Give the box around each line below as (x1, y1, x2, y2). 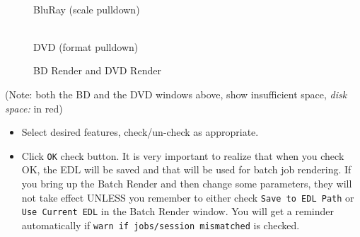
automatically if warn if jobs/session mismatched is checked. (21, 217, 300, 232)
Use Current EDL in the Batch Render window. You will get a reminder (21, 204, 334, 219)
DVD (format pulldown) (33, 39, 139, 54)
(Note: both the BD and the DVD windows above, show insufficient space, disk (5, 86, 347, 101)
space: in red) (5, 100, 63, 115)
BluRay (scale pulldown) (33, 1, 140, 16)
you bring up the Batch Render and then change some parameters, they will (21, 176, 352, 190)
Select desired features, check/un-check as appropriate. (21, 125, 259, 139)
